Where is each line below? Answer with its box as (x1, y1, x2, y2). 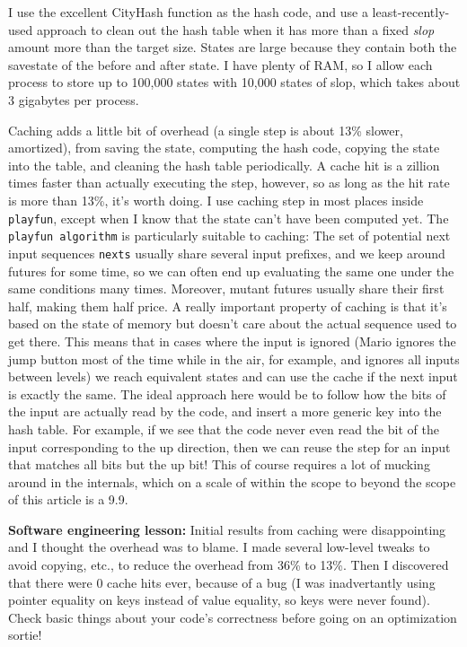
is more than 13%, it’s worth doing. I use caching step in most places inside (8, 190, 424, 209)
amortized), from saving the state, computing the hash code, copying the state (8, 138, 440, 157)
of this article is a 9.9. (8, 490, 128, 509)
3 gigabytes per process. (8, 90, 139, 109)
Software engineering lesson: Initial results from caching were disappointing (8, 520, 446, 538)
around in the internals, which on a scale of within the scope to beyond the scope (8, 472, 456, 491)
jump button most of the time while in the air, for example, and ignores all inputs (8, 349, 460, 368)
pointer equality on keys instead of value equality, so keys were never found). (8, 590, 430, 609)
